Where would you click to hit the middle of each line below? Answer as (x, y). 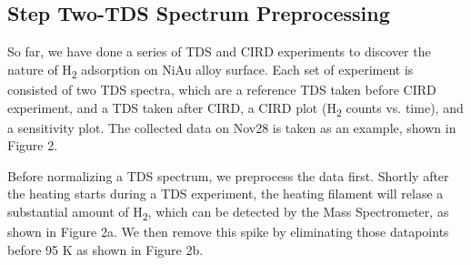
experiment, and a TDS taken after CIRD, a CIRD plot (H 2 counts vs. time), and (235, 108)
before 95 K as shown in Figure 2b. (105, 249)
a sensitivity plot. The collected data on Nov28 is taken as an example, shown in (232, 127)
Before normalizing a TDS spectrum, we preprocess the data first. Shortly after (228, 175)
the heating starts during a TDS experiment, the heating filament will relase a (225, 194)
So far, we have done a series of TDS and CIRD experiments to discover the (219, 51)
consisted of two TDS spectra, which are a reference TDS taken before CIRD (222, 89)
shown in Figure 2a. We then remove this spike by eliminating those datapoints (228, 232)
